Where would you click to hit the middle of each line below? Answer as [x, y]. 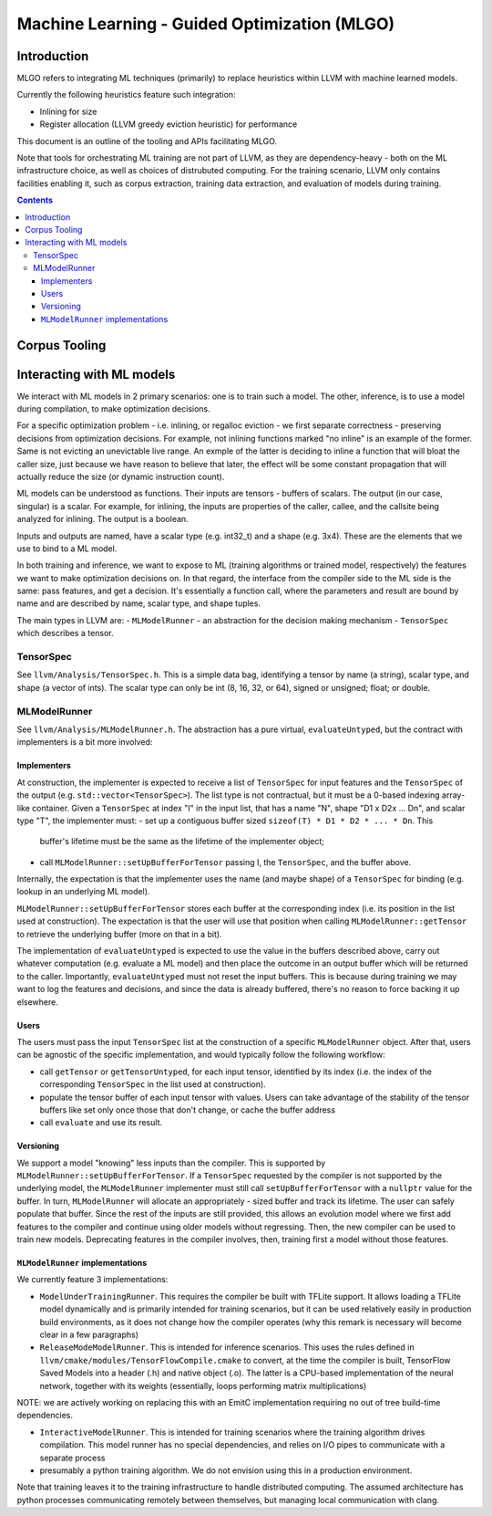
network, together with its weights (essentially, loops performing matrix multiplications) [203, 1385]
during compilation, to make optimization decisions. [114, 409]
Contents [35, 200]
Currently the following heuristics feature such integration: [126, 95]
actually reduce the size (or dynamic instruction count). [121, 476]
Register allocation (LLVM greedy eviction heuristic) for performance [169, 124]
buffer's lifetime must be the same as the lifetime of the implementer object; [182, 842]
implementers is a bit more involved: [85, 742]
